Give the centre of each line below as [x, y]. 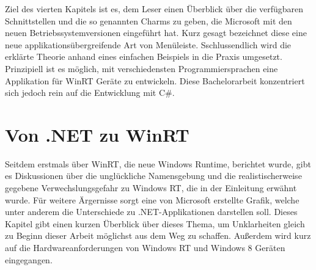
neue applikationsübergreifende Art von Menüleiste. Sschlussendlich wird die [148, 44]
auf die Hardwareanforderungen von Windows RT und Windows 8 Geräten [145, 248]
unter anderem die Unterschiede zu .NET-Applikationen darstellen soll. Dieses [151, 212]
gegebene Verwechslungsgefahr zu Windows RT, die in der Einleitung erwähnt [151, 188]
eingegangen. [29, 259]
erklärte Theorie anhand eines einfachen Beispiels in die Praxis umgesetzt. [144, 57]
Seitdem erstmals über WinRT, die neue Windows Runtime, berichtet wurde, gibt [158, 163]
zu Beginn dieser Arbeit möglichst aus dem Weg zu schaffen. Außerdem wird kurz [158, 235]
